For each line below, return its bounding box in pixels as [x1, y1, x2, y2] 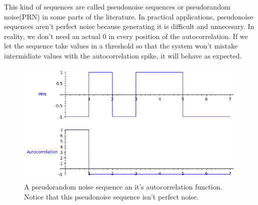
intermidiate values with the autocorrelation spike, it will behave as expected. [4, 50, 242, 60]
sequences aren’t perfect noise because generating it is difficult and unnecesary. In [4, 21, 254, 31]
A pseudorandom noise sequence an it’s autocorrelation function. [24, 181, 222, 191]
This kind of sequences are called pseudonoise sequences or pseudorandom [4, 1, 230, 11]
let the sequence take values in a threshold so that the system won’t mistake [4, 40, 238, 51]
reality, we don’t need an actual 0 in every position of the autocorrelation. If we [4, 30, 248, 41]
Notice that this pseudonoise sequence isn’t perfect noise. [24, 191, 198, 201]
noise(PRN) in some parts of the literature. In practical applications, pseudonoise [4, 11, 253, 21]
